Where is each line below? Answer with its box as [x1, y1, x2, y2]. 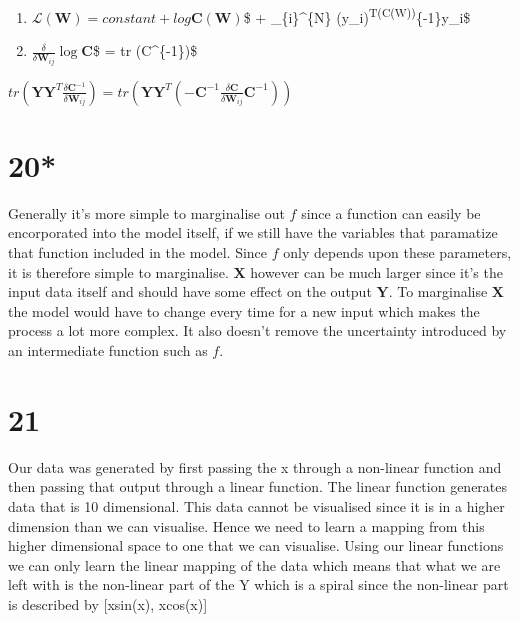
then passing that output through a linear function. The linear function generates [8, 476, 508, 497]
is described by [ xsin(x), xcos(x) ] [8, 593, 208, 614]
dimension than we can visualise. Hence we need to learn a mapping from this [8, 515, 485, 536]
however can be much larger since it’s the [250, 261, 503, 282]
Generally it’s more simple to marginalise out [8, 202, 285, 223]
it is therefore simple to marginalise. [8, 261, 229, 282]
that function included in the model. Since [8, 242, 268, 263]
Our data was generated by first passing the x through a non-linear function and [8, 456, 502, 477]
